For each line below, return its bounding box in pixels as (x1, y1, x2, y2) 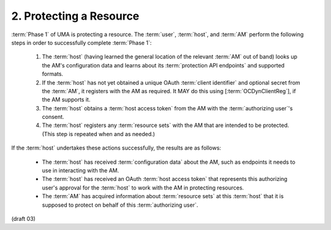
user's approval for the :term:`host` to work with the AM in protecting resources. (42, 184, 245, 191)
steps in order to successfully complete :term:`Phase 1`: (11, 39, 152, 46)
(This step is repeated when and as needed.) (42, 130, 156, 137)
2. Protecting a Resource (11, 9, 140, 23)
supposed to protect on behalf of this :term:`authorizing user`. (42, 201, 199, 209)
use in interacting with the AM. (42, 167, 120, 174)
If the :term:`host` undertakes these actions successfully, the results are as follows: (11, 144, 221, 151)
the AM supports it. (42, 96, 91, 104)
